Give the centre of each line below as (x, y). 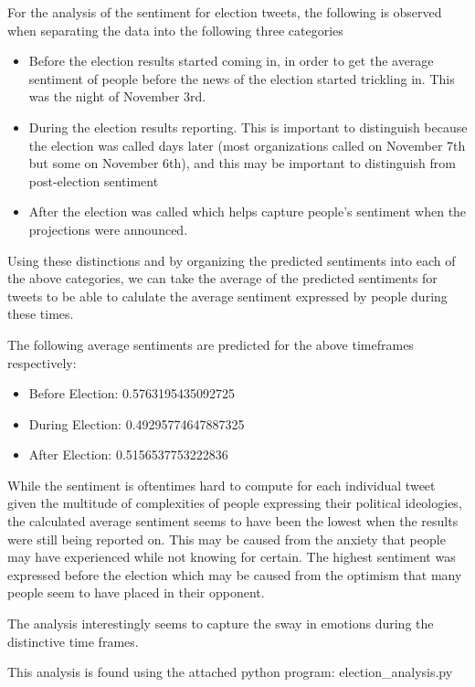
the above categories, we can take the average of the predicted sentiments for (222, 278)
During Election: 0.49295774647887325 (137, 423)
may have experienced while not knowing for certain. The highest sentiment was (232, 557)
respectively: (42, 362)
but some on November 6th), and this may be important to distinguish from (242, 163)
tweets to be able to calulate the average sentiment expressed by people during (227, 296)
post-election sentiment (94, 180)
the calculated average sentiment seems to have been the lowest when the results (233, 521)
